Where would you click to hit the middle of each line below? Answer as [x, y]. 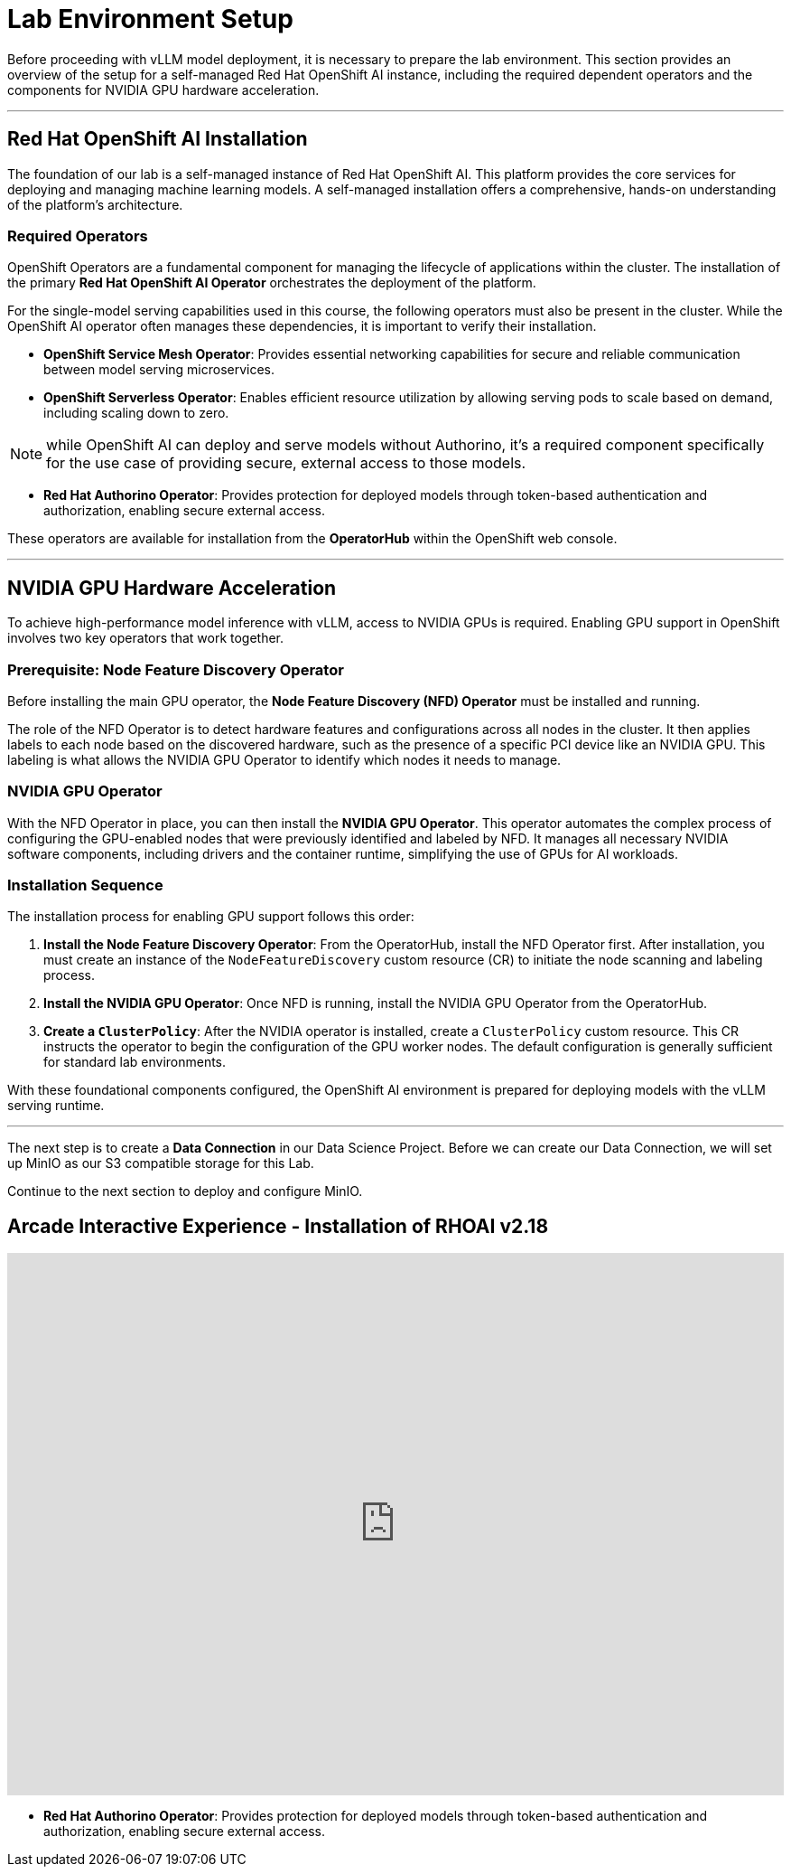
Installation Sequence [85, 885]
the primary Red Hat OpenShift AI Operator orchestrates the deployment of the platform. [272, 283]
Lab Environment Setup [150, 19]
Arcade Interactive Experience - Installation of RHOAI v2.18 [278, 1226]
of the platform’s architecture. [95, 204]
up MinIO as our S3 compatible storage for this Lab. [161, 1163]
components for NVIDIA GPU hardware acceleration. [163, 89]
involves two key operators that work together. [146, 638]
